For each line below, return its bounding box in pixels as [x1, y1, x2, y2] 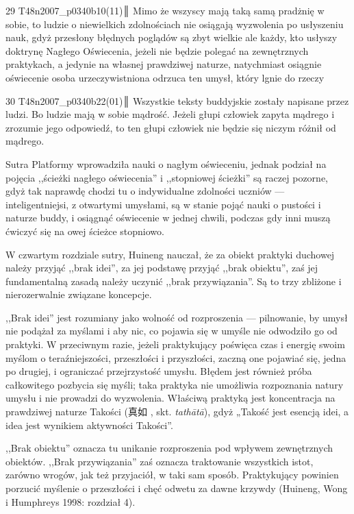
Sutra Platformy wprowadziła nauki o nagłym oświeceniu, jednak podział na [5, 156, 327, 171]
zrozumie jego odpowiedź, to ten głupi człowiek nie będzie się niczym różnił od [5, 120, 336, 134]
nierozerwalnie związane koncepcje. [5, 287, 152, 302]
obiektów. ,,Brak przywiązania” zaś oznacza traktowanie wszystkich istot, [5, 454, 314, 468]
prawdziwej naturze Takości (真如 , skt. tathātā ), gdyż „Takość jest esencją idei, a [5, 404, 349, 419]
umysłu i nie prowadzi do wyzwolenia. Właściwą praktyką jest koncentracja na [5, 391, 336, 405]
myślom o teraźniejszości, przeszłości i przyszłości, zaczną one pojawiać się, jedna [5, 350, 346, 365]
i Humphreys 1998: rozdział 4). [5, 494, 136, 509]
